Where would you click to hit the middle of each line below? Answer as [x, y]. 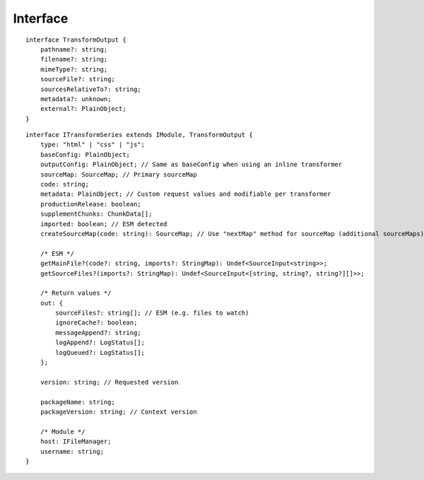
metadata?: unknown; [76, 99]
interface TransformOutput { [76, 40]
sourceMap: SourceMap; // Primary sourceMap [118, 174]
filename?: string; [74, 59]
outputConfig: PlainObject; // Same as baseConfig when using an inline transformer [191, 165]
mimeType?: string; [74, 69]
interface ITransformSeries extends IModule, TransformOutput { [140, 135]
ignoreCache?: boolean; [96, 323]
